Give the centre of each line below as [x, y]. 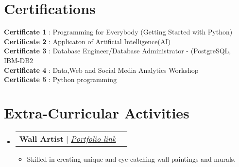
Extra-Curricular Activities [97, 112]
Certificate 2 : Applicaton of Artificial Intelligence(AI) [87, 41]
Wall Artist [41, 138]
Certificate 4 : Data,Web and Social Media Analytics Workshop [101, 70]
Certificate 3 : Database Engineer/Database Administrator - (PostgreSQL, [118, 51]
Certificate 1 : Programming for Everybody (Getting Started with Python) [118, 32]
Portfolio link [93, 138]
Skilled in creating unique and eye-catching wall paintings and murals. [131, 159]
